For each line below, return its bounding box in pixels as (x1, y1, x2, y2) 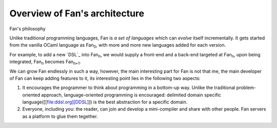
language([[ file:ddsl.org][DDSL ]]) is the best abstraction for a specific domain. (22, 99, 188, 105)
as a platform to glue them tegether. (22, 113, 98, 119)
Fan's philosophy (9, 26, 46, 32)
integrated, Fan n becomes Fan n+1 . (9, 59, 82, 66)
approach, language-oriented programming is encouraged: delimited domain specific (41, 92, 222, 98)
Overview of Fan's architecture (9, 8, 145, 19)
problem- (236, 84, 256, 91)
